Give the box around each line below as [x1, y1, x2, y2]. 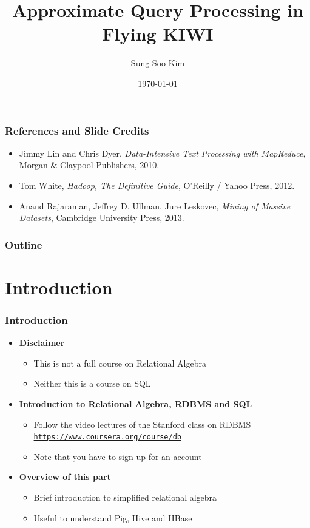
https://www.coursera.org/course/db [33, 433, 181, 442]
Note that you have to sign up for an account [33, 450, 202, 462]
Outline [5, 237, 42, 252]
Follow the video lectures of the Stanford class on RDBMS [33, 418, 251, 430]
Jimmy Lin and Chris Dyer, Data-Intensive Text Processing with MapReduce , [19, 146, 306, 159]
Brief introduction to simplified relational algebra [33, 491, 217, 504]
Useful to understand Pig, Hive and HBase [33, 511, 192, 524]
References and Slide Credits [5, 123, 149, 138]
